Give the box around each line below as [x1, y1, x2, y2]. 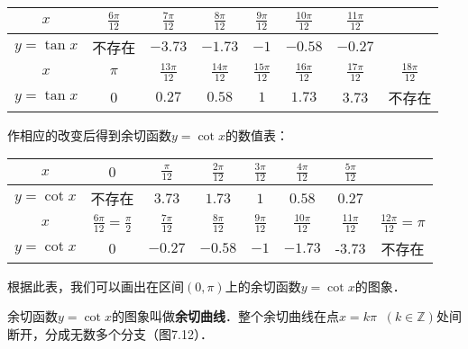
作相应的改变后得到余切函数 [7, 125, 171, 144]
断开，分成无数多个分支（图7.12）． [7, 325, 213, 344]
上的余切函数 [225, 276, 301, 295]
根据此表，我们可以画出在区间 [7, 276, 184, 295]
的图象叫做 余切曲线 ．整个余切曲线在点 [111, 307, 339, 326]
